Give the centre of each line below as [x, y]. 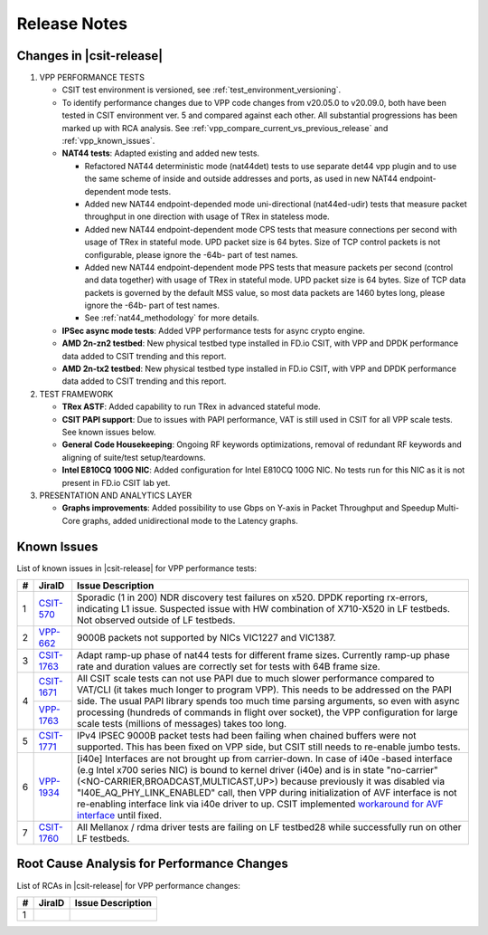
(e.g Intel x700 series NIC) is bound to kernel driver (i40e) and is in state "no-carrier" [258, 770]
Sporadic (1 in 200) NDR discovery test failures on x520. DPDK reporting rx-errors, [253, 597]
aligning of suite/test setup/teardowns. [134, 457]
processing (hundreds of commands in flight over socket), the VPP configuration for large [267, 712]
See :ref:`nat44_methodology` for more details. [172, 318]
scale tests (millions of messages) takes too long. [182, 724]
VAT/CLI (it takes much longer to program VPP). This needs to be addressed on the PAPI [264, 690]
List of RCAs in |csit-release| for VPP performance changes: [129, 885]
